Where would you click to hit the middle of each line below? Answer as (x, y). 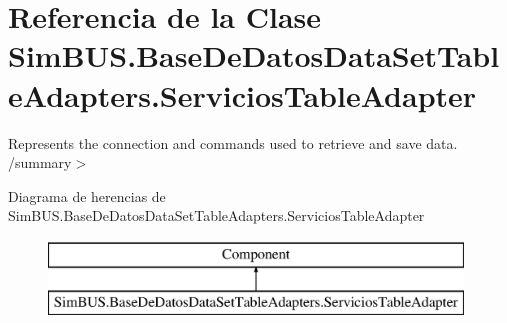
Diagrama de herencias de (87, 195)
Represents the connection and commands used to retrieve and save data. (233, 142)
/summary (40, 162)
